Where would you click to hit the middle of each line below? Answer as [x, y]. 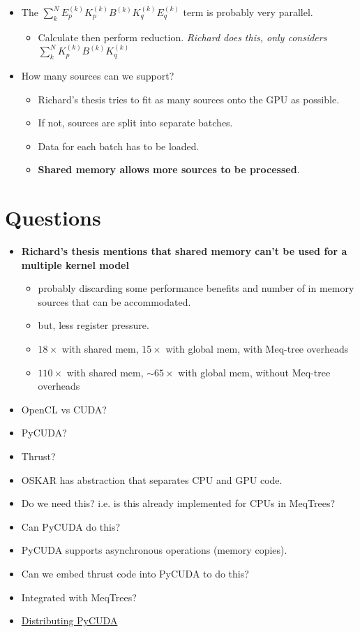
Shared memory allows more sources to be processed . [169, 169]
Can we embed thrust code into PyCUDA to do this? [135, 573]
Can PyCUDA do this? [71, 526]
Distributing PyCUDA [69, 620]
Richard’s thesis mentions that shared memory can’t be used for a [184, 251]
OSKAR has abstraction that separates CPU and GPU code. [152, 479]
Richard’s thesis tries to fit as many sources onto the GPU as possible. [189, 99]
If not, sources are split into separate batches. [135, 123]
